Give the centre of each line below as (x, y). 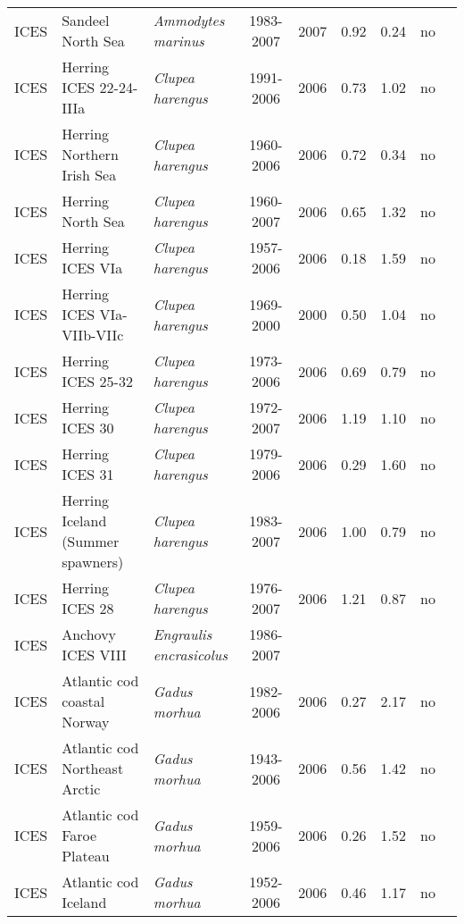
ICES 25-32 (97, 381)
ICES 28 (88, 608)
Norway (86, 722)
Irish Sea (89, 175)
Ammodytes (189, 20)
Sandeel (86, 20)
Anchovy (89, 634)
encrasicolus (190, 655)
